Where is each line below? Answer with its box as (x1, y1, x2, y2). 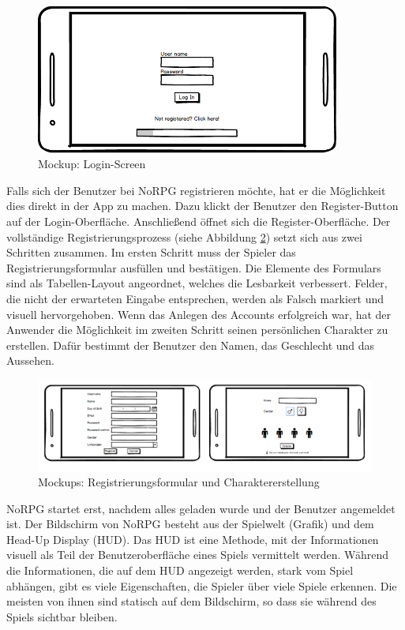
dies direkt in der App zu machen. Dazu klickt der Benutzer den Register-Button (6, 197, 399, 214)
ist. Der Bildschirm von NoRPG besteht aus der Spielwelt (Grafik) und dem (6, 516, 374, 532)
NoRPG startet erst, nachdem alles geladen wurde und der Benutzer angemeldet (6, 500, 396, 516)
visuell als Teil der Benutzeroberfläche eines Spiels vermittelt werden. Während (6, 546, 389, 563)
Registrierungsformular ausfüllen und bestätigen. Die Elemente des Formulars (6, 259, 381, 276)
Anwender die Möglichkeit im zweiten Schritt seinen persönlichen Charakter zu (6, 321, 388, 338)
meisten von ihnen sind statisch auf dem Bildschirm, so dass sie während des (6, 593, 377, 609)
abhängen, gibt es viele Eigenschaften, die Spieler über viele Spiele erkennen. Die (6, 577, 397, 594)
